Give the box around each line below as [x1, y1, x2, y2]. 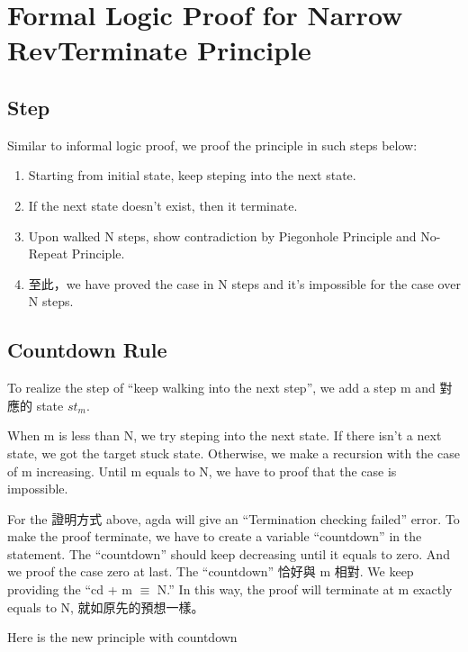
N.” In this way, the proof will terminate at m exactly [157, 580, 453, 599]
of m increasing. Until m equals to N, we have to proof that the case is [7, 461, 397, 480]
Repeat [28, 244, 68, 263]
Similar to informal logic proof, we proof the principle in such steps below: [7, 135, 418, 154]
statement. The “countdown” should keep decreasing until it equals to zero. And [7, 544, 450, 563]
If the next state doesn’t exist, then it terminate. [28, 195, 298, 214]
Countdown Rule [7, 336, 167, 364]
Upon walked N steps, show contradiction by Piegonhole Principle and [28, 226, 417, 245]
